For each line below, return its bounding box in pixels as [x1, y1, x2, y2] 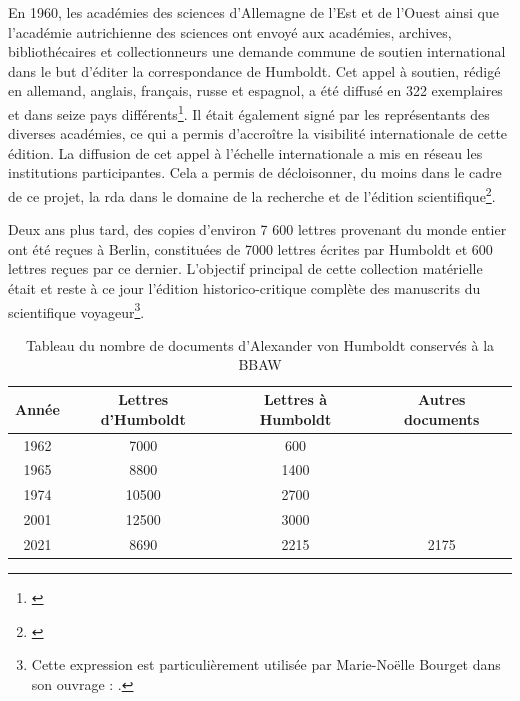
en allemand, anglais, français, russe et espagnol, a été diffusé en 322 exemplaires [8, 80, 503, 101]
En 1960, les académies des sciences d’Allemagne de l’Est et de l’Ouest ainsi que [8, 2, 499, 22]
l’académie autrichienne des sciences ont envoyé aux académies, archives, [8, 21, 452, 42]
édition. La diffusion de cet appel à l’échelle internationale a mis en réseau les [8, 142, 483, 163]
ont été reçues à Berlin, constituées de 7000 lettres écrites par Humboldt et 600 [8, 238, 493, 259]
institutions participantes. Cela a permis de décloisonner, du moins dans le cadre [8, 162, 502, 183]
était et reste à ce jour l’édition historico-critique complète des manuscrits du [8, 278, 481, 299]
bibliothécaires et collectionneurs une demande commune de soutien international [8, 41, 506, 62]
